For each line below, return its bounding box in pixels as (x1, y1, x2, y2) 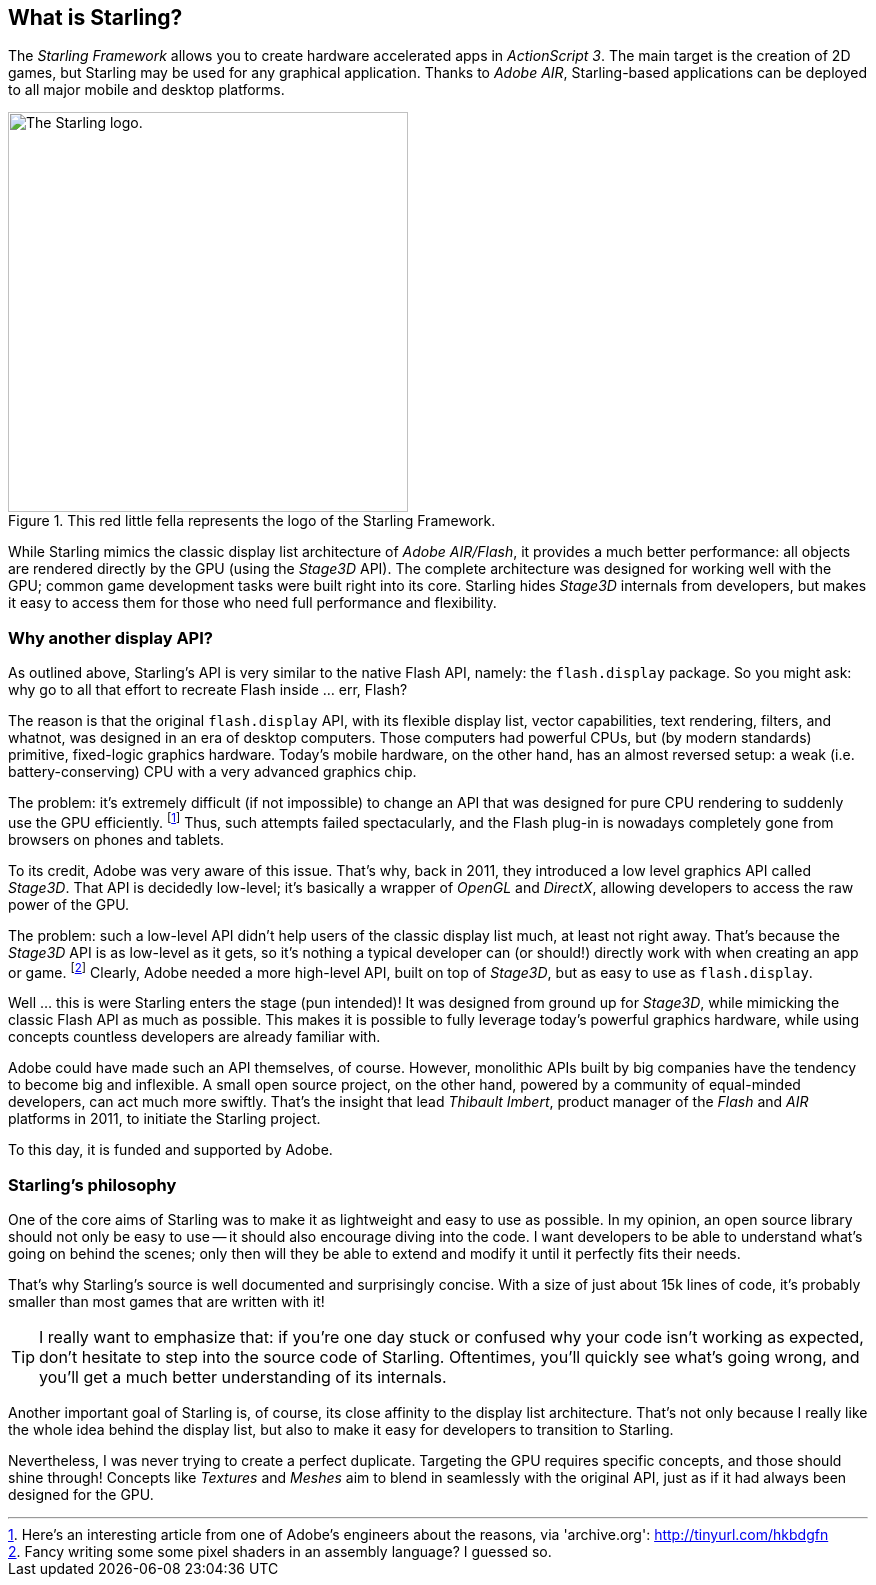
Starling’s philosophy (8, 1174, 177, 1195)
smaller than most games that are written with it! (8, 1293, 325, 1311)
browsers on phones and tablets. (8, 830, 225, 848)
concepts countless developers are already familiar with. (8, 1028, 381, 1046)
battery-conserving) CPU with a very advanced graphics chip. (8, 763, 417, 781)
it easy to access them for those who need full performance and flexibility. (8, 594, 497, 612)
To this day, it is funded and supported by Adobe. (8, 1141, 333, 1159)
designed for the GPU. (8, 1486, 154, 1504)
